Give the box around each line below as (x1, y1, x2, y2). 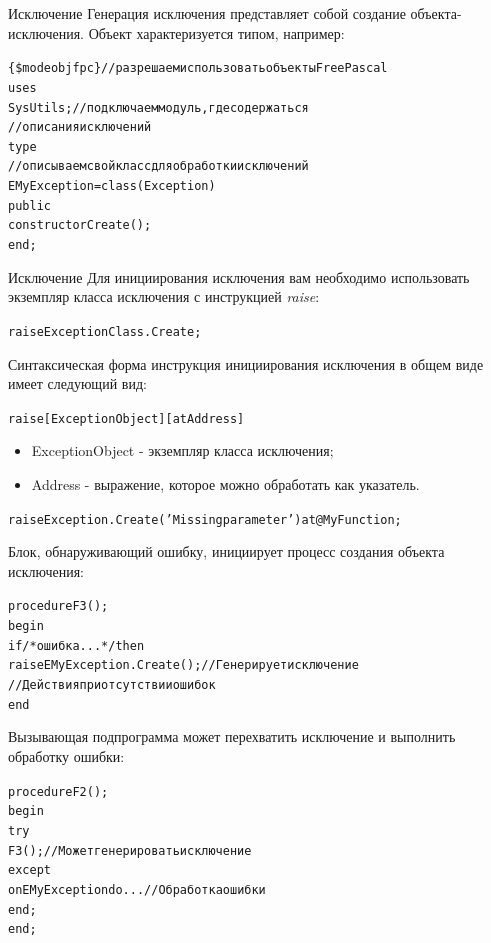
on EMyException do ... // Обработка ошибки (8, 882, 266, 897)
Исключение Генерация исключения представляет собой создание (8, 3, 406, 23)
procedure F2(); (8, 784, 109, 799)
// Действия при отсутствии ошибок (8, 678, 216, 693)
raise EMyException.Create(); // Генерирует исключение (8, 658, 359, 673)
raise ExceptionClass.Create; (8, 324, 202, 339)
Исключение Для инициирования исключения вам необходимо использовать (8, 266, 470, 287)
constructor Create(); (8, 218, 152, 233)
